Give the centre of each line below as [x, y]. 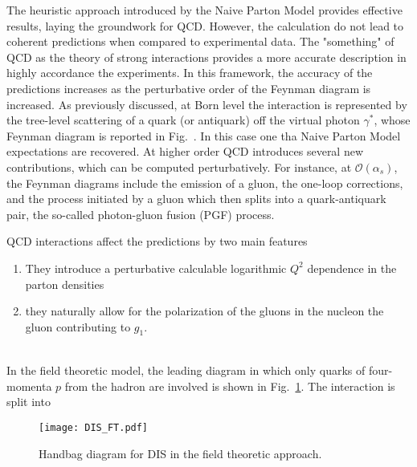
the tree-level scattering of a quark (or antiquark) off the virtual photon [183, 120]
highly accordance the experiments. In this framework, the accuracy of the [190, 73]
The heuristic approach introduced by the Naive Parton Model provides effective [204, 10]
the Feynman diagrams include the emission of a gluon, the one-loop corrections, [205, 183]
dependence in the [352, 268]
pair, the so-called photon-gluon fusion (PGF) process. [141, 214]
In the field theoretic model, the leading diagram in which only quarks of [186, 370]
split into [29, 402]
